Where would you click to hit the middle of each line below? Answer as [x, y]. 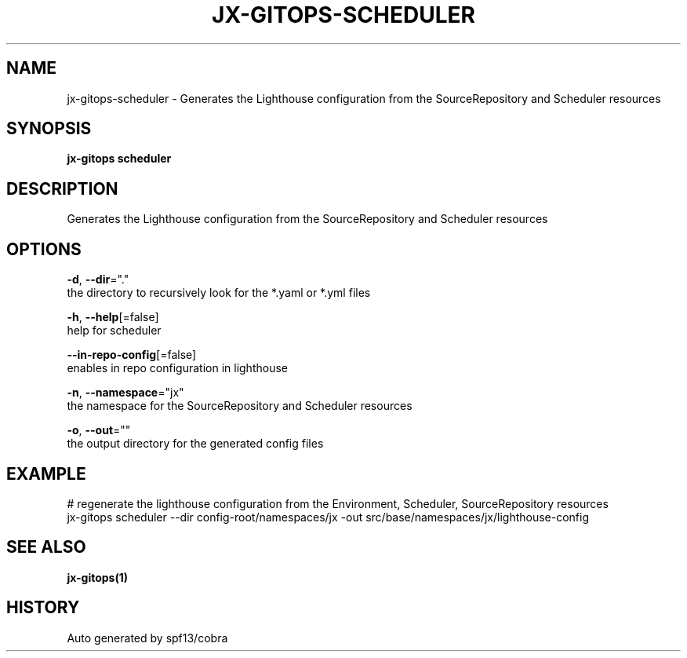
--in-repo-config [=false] [132, 355]
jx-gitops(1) [98, 577]
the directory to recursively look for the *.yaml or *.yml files [219, 293]
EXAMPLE [46, 473]
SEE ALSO [46, 547]
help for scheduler [114, 331]
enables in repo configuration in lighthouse [177, 368]
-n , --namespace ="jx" [125, 393]
